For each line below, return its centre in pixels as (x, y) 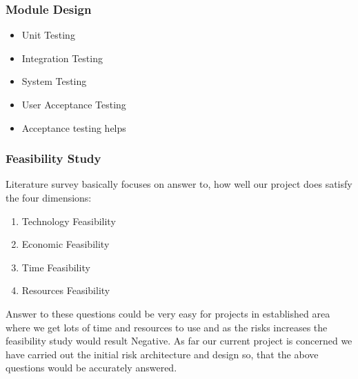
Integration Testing (62, 58)
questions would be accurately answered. (91, 368)
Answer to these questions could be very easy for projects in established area (168, 313)
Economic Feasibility (66, 244)
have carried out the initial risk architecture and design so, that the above (162, 354)
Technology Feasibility (69, 221)
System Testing (54, 81)
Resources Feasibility (66, 290)
